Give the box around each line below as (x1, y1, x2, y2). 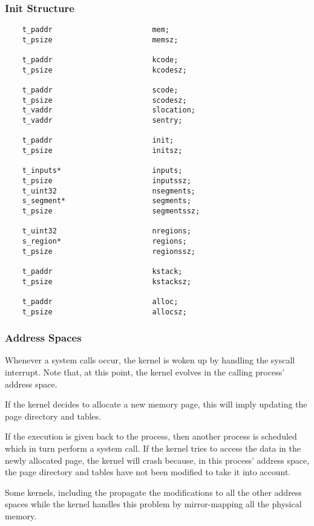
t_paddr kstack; (22, 267, 183, 276)
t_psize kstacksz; (22, 277, 191, 286)
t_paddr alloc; (22, 297, 178, 306)
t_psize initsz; (22, 146, 183, 155)
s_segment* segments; (22, 196, 191, 206)
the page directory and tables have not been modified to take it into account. (5, 466, 291, 478)
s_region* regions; (22, 237, 187, 245)
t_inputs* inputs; (22, 166, 183, 175)
